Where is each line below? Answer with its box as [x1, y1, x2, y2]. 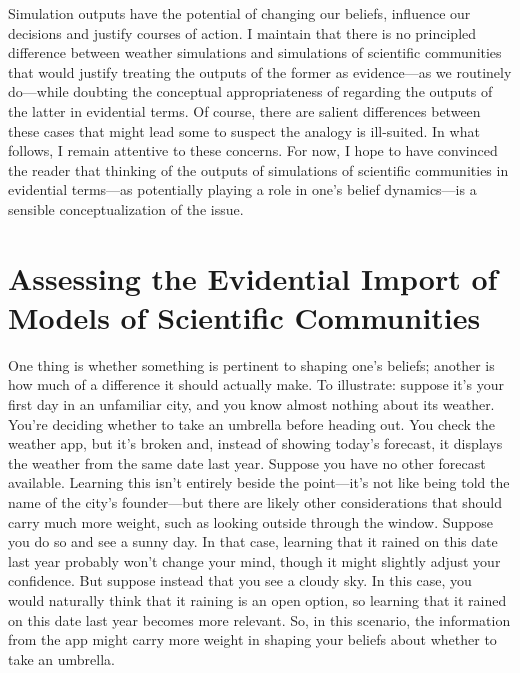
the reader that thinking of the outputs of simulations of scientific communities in [8, 159, 509, 180]
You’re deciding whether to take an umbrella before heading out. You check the [8, 413, 496, 434]
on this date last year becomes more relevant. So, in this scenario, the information [8, 609, 511, 630]
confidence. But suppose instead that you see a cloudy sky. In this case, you [8, 570, 472, 591]
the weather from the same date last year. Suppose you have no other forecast [8, 452, 486, 473]
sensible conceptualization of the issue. [8, 198, 244, 219]
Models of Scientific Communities [8, 296, 481, 337]
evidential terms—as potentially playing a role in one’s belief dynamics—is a [8, 179, 477, 200]
